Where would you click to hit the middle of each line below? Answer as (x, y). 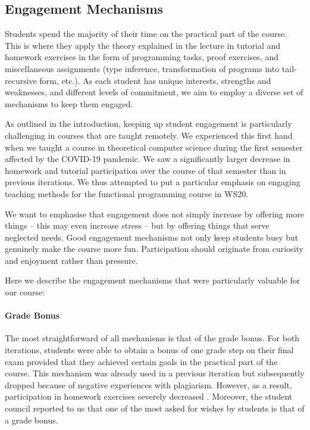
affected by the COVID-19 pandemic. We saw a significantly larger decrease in (148, 159)
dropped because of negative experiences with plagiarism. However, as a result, (148, 384)
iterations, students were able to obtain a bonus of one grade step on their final (149, 350)
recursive (21, 80)
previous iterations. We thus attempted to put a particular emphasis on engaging (153, 182)
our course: (25, 292)
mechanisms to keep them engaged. (69, 103)
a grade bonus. (32, 420)
